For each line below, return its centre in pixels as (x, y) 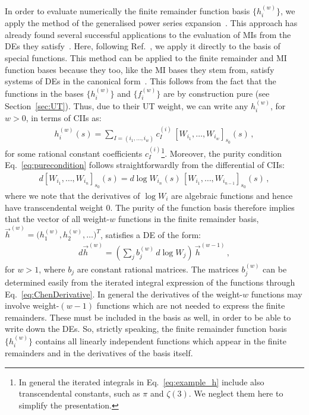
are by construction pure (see (216, 93)
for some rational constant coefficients (74, 153)
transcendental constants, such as (79, 393)
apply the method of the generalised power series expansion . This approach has (151, 23)
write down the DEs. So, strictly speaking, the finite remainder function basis (146, 329)
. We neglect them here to (236, 393)
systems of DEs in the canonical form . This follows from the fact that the (141, 81)
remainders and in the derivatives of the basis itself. (99, 353)
